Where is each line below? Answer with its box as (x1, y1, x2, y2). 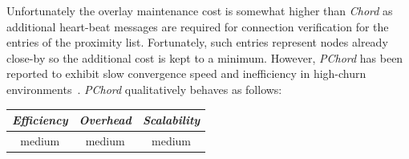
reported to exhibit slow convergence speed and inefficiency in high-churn (6, 65, 366, 82)
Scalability (142, 112, 200, 128)
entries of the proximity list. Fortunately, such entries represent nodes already (6, 34, 388, 51)
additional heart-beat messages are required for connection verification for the (6, 18, 389, 35)
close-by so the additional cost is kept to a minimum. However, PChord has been (6, 49, 403, 66)
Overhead (79, 112, 132, 128)
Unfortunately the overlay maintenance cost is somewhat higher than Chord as (6, 2, 393, 18)
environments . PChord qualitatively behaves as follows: (6, 80, 282, 97)
